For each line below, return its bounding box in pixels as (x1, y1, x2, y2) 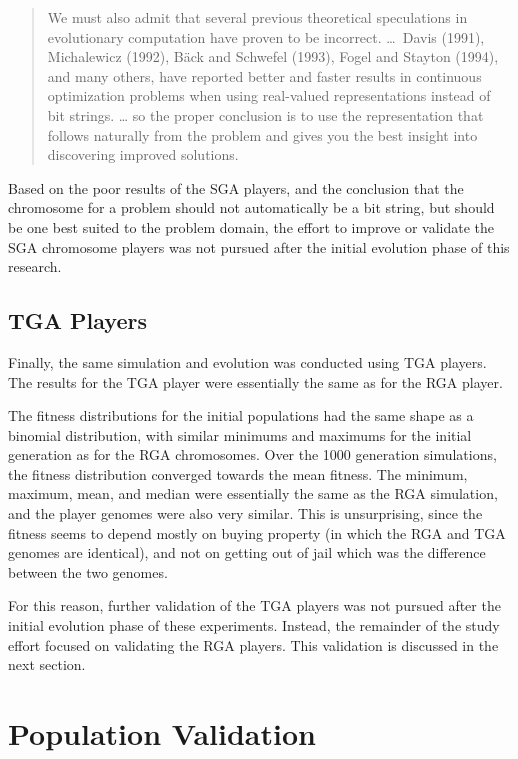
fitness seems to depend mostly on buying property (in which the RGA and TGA (8, 522, 506, 543)
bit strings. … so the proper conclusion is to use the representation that (47, 104, 484, 125)
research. (8, 256, 62, 277)
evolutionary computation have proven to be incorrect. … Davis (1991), (47, 26, 485, 47)
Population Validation (8, 713, 316, 754)
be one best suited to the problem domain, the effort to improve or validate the (8, 216, 495, 237)
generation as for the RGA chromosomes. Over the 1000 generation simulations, (8, 444, 497, 465)
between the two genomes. (8, 561, 168, 582)
